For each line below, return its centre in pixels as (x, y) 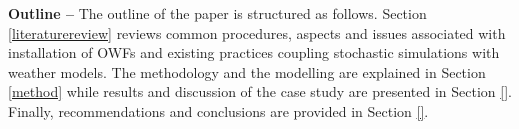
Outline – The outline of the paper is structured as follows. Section (217, 13)
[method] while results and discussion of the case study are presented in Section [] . (260, 91)
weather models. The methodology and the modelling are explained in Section (247, 71)
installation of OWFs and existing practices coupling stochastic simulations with (254, 52)
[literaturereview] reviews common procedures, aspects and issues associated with (257, 32)
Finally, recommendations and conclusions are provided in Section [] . (218, 110)
